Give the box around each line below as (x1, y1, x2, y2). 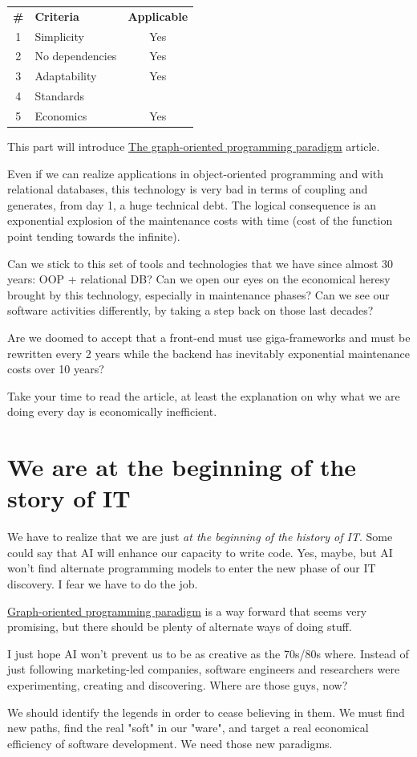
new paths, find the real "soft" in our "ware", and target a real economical (7, 719, 369, 736)
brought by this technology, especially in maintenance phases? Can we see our (7, 286, 390, 303)
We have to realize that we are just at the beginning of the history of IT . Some (7, 528, 393, 545)
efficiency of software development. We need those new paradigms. (7, 735, 333, 751)
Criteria (34, 7, 79, 24)
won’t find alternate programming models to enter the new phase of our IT (7, 560, 376, 576)
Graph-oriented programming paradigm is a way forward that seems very (7, 602, 367, 619)
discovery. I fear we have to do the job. (7, 576, 198, 592)
